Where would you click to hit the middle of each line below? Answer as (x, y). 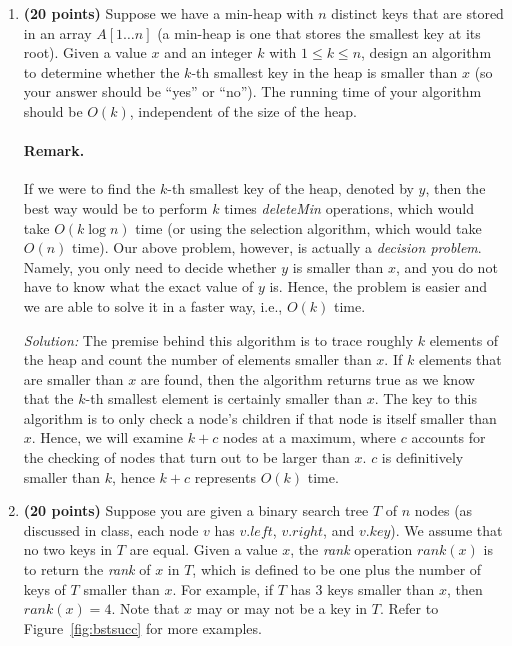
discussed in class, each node (111, 529)
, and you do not (446, 266)
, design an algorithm (426, 52)
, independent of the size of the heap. (243, 110)
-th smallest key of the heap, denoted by (290, 188)
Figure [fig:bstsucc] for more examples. (142, 627)
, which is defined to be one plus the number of (337, 569)
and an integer (208, 52)
